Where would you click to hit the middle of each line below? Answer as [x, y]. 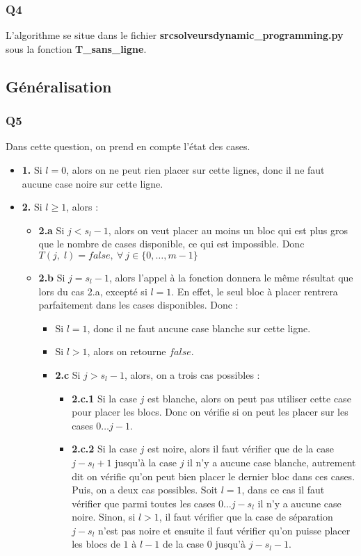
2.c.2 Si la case [104, 449]
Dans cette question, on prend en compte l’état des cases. [128, 146]
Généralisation [59, 86]
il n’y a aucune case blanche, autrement [272, 462]
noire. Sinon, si [104, 517]
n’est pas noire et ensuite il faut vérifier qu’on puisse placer [224, 530]
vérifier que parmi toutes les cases [144, 503]
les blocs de [96, 544]
